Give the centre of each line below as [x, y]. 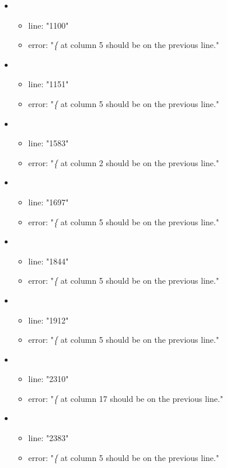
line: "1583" [48, 143]
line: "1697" [48, 202]
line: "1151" [48, 84]
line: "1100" [48, 25]
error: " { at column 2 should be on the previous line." [124, 162]
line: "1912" [48, 320]
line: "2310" [48, 379]
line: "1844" [48, 261]
